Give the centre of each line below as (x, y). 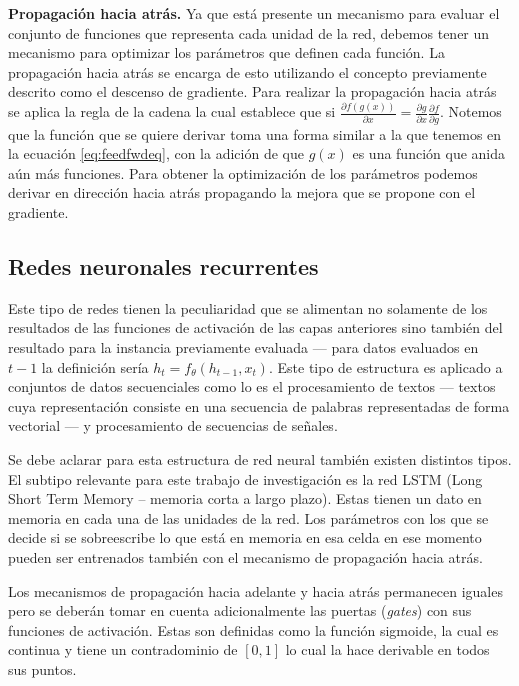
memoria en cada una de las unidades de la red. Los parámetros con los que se (248, 517)
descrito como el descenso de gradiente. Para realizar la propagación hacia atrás (252, 91)
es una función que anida (429, 153)
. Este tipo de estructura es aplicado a (385, 366)
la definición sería (95, 366)
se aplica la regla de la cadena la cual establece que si (172, 111)
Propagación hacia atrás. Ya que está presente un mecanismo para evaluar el (254, 13)
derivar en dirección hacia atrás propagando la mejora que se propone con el (242, 192)
